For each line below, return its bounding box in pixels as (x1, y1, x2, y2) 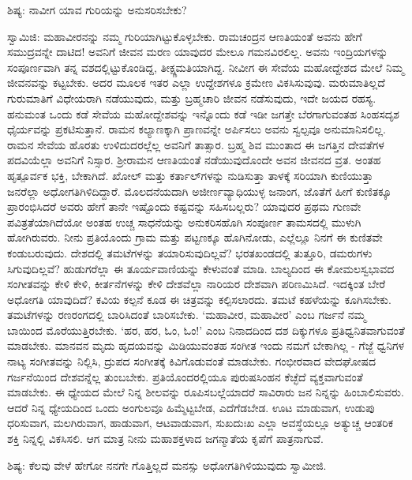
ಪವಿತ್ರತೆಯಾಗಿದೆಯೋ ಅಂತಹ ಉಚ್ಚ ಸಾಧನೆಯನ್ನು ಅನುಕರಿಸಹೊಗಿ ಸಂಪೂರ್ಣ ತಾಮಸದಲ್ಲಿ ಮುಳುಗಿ (7, 213, 361, 230)
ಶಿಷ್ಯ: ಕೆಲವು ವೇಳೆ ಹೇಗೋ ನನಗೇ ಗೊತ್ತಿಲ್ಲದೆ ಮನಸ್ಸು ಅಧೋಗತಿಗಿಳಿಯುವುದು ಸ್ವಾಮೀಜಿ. (7, 456, 327, 473)
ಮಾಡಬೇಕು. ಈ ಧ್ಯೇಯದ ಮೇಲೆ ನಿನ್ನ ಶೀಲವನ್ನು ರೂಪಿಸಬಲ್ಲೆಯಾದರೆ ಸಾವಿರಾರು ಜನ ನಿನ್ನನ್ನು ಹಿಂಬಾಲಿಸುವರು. (7, 384, 404, 400)
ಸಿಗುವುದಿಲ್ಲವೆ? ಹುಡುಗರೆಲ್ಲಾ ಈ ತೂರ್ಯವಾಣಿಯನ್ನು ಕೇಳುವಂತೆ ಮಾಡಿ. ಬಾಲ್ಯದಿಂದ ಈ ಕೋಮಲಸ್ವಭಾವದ (7, 260, 395, 276)
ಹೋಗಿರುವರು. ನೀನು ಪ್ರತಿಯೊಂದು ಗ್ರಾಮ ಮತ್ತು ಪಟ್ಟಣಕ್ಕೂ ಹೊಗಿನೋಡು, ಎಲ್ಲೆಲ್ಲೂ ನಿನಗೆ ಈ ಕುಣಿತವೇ (7, 229, 383, 246)
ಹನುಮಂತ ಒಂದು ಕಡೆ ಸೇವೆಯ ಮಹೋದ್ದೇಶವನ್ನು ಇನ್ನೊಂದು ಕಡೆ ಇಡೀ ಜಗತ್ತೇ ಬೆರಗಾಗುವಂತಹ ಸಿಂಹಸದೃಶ (7, 105, 399, 122)
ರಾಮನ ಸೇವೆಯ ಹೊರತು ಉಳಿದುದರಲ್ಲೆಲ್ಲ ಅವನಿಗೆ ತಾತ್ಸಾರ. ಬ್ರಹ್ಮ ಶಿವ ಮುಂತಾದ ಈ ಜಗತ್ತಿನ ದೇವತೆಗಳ (7, 136, 384, 152)
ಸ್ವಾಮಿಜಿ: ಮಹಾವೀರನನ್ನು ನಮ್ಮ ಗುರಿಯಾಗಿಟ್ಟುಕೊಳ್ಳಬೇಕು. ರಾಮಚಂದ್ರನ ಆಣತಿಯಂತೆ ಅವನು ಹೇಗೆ (7, 28, 362, 44)
